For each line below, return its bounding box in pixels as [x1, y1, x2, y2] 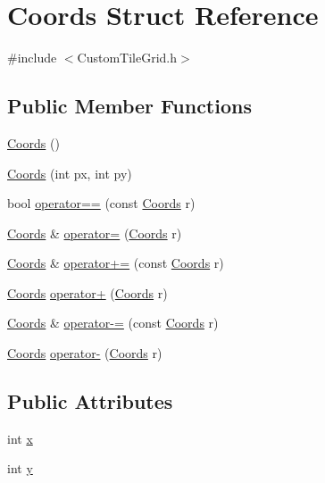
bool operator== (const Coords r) [7, 194, 196, 212]
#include [7, 48, 57, 67]
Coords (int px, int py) [7, 163, 132, 182]
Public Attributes [7, 387, 173, 415]
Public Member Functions [7, 92, 252, 120]
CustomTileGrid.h [77, 48, 178, 67]
